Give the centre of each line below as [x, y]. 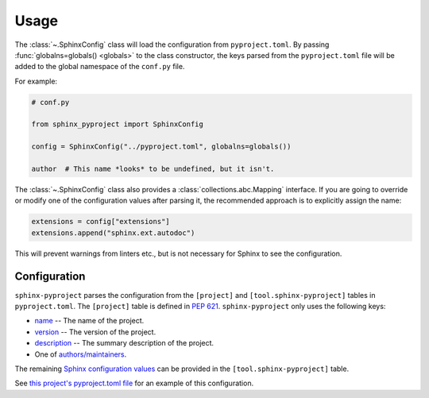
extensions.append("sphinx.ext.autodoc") [113, 233]
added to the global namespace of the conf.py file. [100, 67]
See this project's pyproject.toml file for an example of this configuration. [134, 383]
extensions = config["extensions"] [100, 222]
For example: [36, 81]
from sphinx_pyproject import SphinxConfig [118, 124]
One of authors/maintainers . [81, 354]
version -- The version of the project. [95, 332]
